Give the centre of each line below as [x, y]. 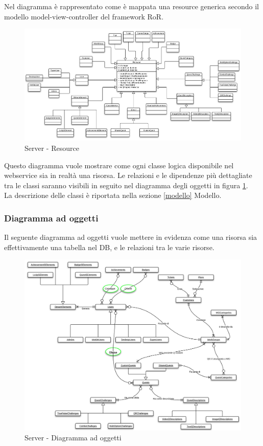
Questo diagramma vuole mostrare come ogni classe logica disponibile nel [119, 165]
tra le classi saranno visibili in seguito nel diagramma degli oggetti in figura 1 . [126, 185]
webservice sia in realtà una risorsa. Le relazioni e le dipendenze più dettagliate [128, 175]
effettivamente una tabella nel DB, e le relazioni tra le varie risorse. [109, 247]
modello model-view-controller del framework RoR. [84, 16]
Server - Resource [52, 148]
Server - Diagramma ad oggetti [73, 438]
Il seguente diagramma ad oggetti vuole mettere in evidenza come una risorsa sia [131, 237]
